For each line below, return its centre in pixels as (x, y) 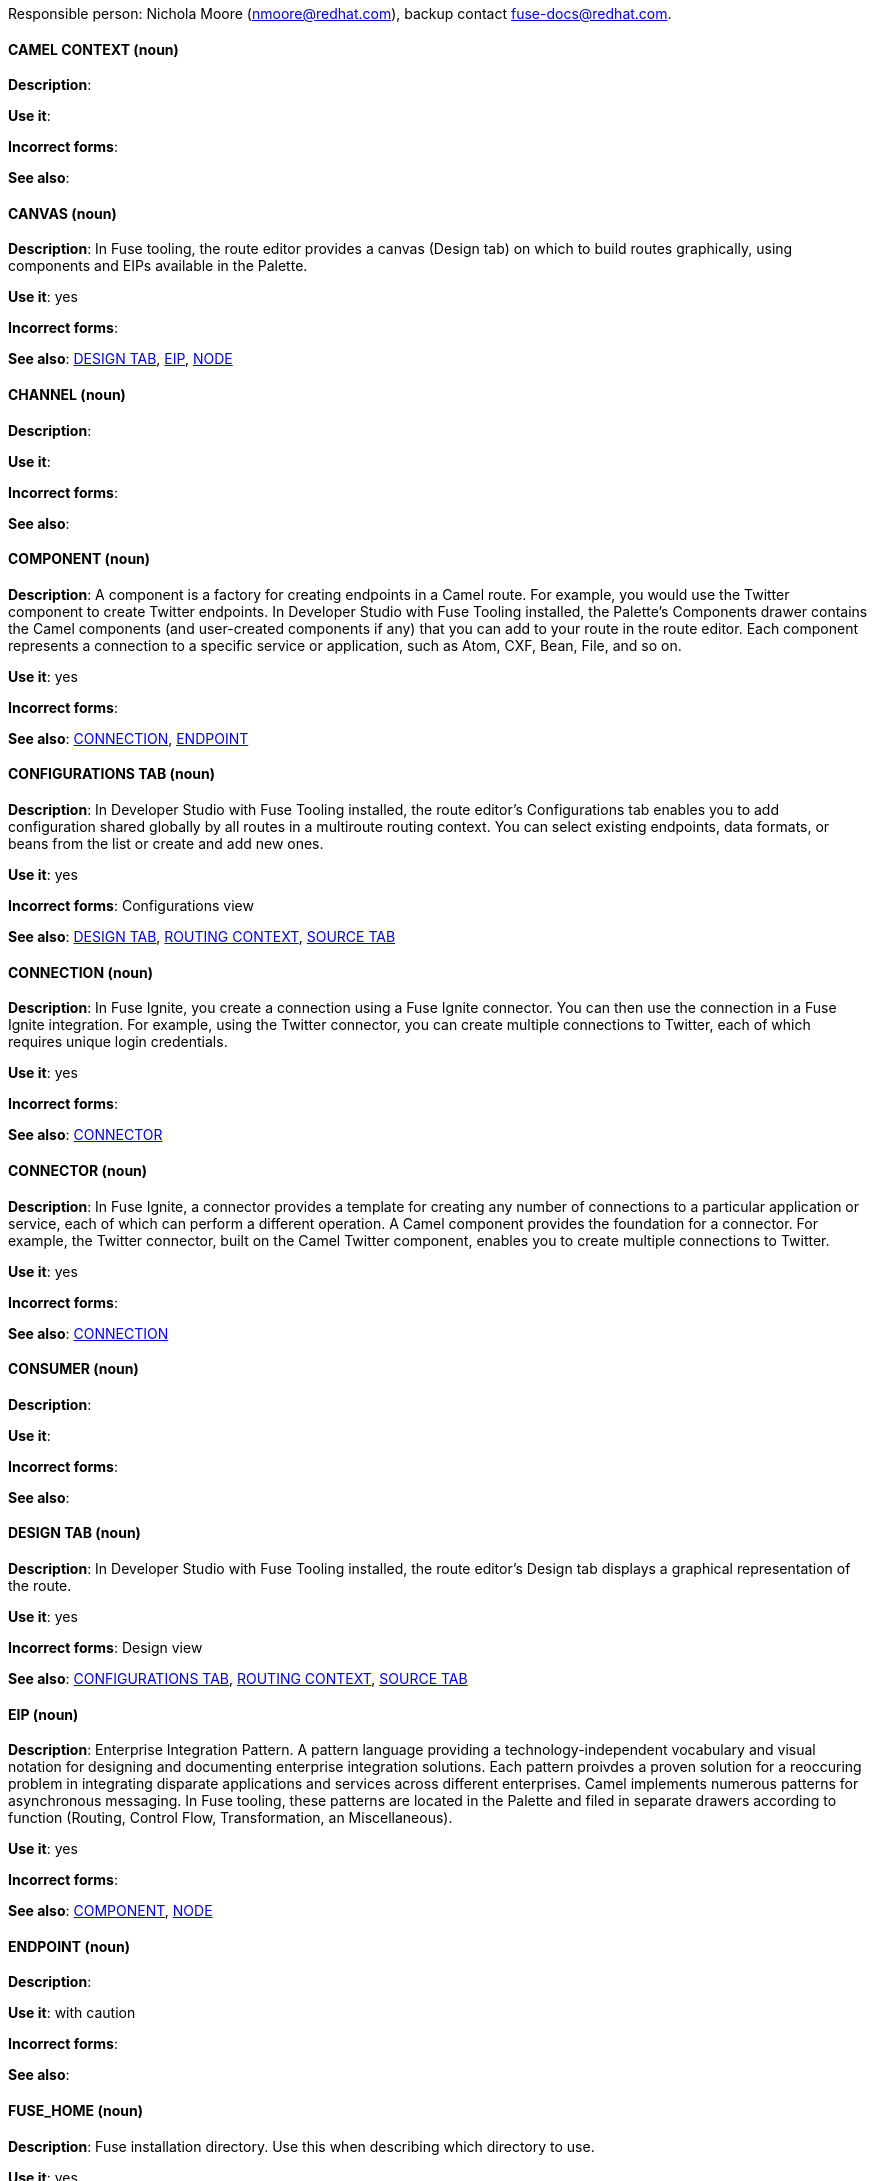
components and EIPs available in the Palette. (158, 266)
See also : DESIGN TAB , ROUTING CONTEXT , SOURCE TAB (202, 937)
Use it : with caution (72, 2013)
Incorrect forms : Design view (105, 1647)
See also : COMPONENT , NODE (110, 1911)
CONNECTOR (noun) (78, 1170)
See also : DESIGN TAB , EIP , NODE (120, 359)
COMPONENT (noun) (79, 559)
